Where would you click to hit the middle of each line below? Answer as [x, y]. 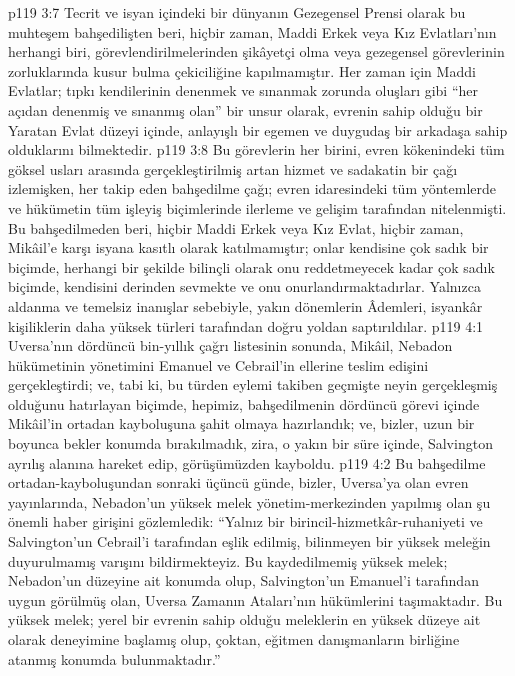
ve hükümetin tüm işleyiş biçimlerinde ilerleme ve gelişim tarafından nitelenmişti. [257, 207]
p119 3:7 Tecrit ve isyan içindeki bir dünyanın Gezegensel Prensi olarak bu [237, 12]
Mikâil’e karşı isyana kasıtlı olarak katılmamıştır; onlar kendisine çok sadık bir [248, 247]
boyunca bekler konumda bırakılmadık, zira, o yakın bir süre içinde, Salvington [250, 443]
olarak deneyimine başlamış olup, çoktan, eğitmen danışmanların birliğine [234, 639]
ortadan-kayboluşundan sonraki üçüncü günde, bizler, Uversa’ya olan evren [238, 482]
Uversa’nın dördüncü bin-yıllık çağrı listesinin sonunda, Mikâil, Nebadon [230, 345]
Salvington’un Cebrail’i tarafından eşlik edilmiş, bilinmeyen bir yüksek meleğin [249, 541]
